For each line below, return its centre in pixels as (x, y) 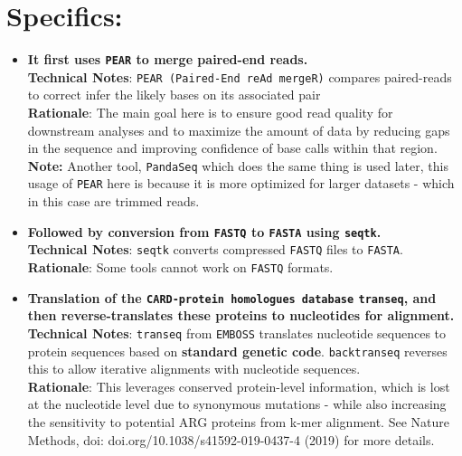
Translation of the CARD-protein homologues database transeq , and (232, 297)
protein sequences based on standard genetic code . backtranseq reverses (237, 351)
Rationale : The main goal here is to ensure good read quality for (210, 113)
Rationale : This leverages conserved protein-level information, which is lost (239, 386)
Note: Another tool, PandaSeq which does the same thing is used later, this (238, 165)
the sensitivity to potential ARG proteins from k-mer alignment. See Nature (238, 422)
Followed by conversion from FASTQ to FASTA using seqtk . (204, 231)
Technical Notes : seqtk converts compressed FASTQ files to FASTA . (215, 249)
